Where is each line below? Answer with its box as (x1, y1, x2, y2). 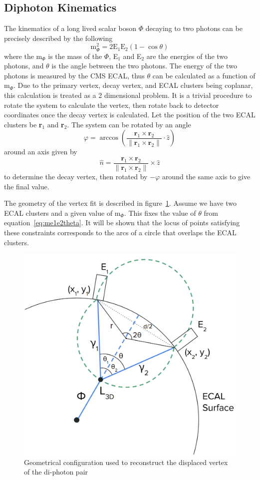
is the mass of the (48, 50, 102, 61)
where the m (4, 50, 42, 61)
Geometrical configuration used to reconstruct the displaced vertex (24, 457, 228, 467)
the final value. (4, 181, 49, 191)
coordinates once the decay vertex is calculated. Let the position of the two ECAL (4, 109, 256, 120)
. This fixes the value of (124, 207, 196, 218)
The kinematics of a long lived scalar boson (4, 23, 137, 33)
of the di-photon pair (24, 467, 88, 477)
